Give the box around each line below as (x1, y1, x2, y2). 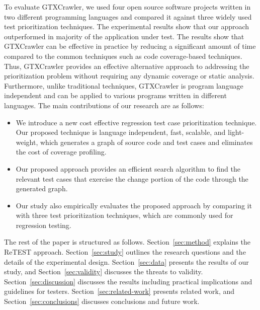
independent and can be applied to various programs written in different (4, 90, 227, 101)
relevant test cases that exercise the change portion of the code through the (16, 173, 248, 184)
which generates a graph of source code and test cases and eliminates (40, 136, 253, 147)
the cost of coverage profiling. (16, 146, 107, 157)
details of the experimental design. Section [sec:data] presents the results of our (4, 256, 249, 267)
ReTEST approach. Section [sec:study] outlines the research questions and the (4, 247, 246, 257)
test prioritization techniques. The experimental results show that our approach (4, 21, 249, 32)
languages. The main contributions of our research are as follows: (4, 100, 204, 110)
